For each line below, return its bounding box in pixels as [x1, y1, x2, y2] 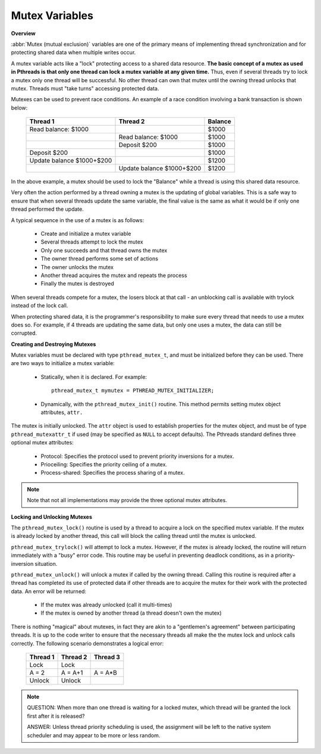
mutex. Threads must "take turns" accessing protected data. [11, 85, 159, 92]
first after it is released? [27, 712, 85, 719]
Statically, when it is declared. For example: [40, 373, 147, 381]
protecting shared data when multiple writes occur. [11, 49, 136, 56]
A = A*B [93, 669, 117, 677]
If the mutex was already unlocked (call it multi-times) [40, 602, 172, 609]
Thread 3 [93, 653, 120, 661]
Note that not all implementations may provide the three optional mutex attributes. [27, 497, 227, 504]
